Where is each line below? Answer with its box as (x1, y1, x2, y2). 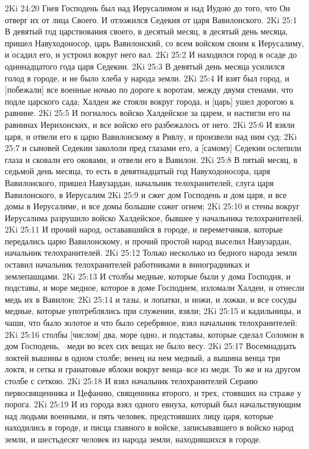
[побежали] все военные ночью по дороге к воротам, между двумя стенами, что (5, 83, 294, 96)
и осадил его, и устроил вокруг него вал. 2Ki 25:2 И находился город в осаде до (5, 48, 297, 61)
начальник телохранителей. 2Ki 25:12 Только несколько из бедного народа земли (5, 246, 297, 259)
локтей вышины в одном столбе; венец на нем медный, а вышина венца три (5, 351, 280, 363)
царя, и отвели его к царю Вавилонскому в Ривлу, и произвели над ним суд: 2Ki (5, 130, 297, 142)
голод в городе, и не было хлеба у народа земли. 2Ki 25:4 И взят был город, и (5, 71, 289, 84)
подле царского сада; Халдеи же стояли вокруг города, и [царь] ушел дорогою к (5, 95, 294, 107)
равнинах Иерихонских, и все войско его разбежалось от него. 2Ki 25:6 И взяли (5, 118, 295, 130)
